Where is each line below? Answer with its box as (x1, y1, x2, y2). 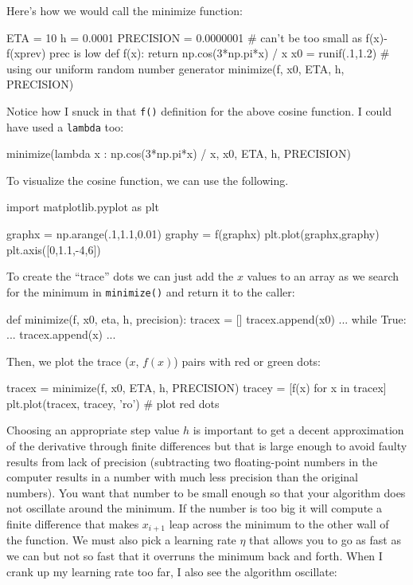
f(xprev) (6, 45, 46, 61)
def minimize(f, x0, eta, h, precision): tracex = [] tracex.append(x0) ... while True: (6, 310, 407, 327)
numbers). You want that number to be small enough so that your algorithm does (6, 484, 406, 501)
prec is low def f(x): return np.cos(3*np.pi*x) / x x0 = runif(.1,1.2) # (49, 45, 390, 61)
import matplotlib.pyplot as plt (6, 198, 159, 215)
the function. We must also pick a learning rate (6, 532, 236, 548)
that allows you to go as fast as (249, 532, 401, 548)
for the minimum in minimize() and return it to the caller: (6, 283, 295, 300)
